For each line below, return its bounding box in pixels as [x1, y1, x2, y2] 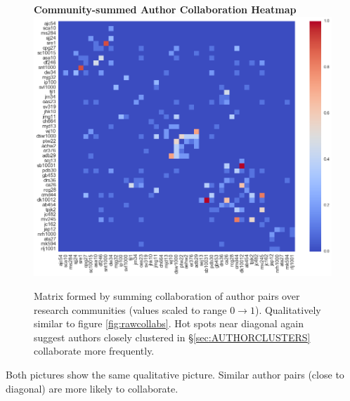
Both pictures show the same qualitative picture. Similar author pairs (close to [6, 367, 344, 381]
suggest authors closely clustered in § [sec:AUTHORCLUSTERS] [34, 329, 311, 344]
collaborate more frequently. [34, 343, 155, 358]
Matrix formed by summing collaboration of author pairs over [34, 289, 300, 303]
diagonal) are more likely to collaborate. [6, 381, 179, 395]
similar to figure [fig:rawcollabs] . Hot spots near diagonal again [34, 316, 304, 331]
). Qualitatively [254, 302, 321, 317]
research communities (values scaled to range [34, 302, 227, 317]
